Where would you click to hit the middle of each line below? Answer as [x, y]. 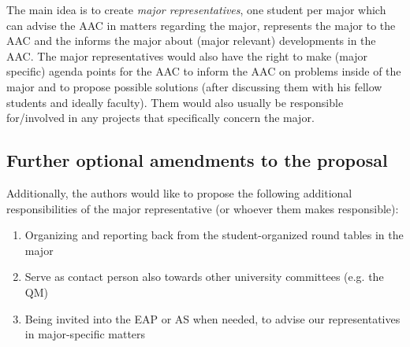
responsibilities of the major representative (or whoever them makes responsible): [203, 208]
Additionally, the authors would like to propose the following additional [179, 192]
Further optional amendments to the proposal [197, 160]
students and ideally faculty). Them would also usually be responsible [175, 102]
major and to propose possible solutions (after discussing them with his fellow [194, 86]
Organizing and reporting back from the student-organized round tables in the [214, 235]
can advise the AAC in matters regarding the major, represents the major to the [201, 25]
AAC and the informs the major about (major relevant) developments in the [191, 41]
